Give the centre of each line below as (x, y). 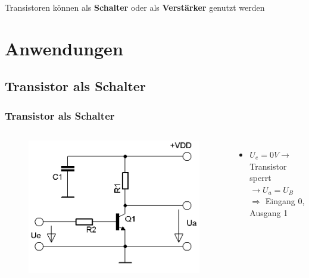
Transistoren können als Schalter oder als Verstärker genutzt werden (135, 7)
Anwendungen (64, 48)
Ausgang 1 (269, 212)
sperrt (260, 178)
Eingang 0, (285, 201)
